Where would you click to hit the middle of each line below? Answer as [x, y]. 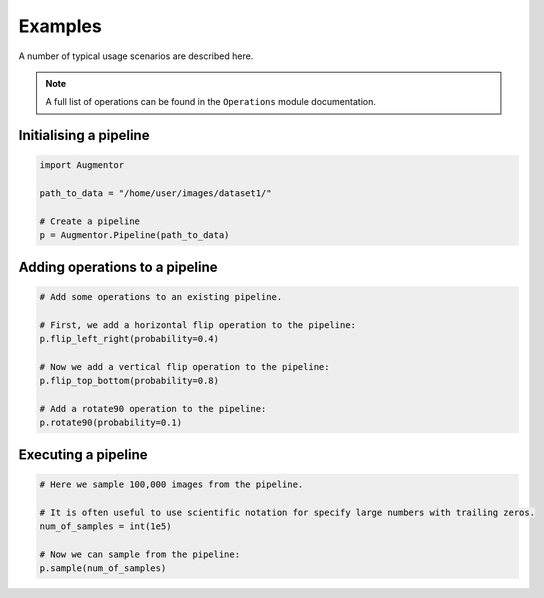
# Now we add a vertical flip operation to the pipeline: [184, 366]
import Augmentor [82, 165]
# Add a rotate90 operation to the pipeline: [153, 408]
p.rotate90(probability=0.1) [111, 423]
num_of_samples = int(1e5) [105, 526]
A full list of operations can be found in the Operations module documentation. [211, 102]
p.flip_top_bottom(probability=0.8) [129, 381]
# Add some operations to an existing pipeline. [161, 296]
